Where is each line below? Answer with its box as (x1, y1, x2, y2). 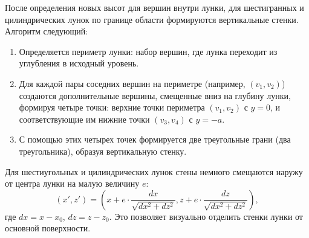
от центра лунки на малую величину (5, 177, 140, 190)
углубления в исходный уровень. (19, 57, 139, 69)
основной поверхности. (5, 222, 91, 234)
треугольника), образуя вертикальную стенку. (19, 144, 187, 157)
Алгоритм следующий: (5, 25, 88, 37)
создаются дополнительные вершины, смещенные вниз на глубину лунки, (19, 89, 291, 101)
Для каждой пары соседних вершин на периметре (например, (19, 77, 246, 89)
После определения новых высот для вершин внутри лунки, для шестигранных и (5, 1, 304, 13)
